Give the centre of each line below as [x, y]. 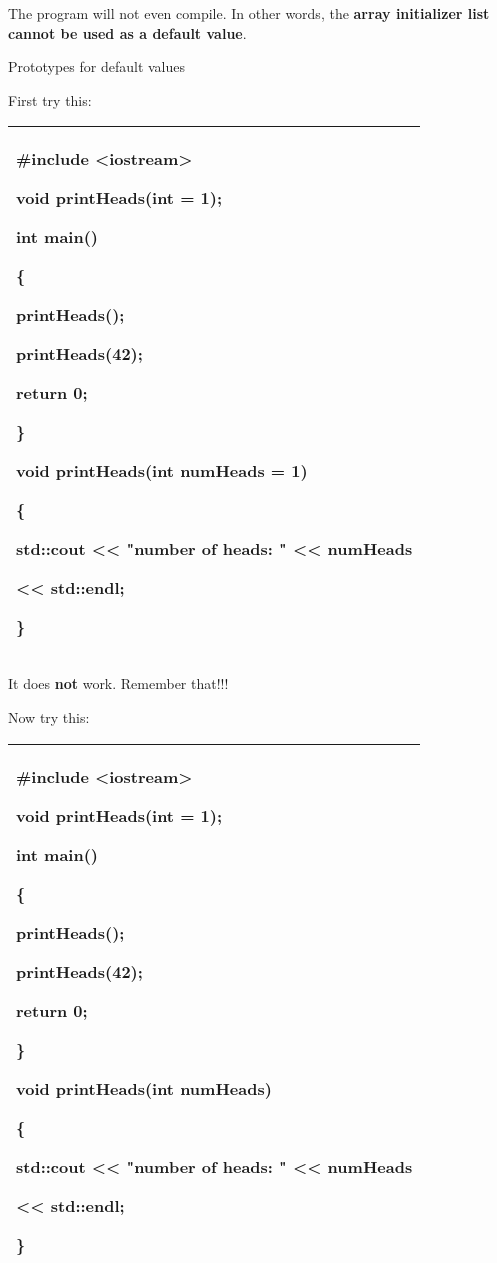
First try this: [50, 99]
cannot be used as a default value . [127, 32]
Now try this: [49, 716]
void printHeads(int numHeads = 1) [162, 471]
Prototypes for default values [97, 66]
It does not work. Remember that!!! [118, 683]
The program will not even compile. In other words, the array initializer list [249, 13]
